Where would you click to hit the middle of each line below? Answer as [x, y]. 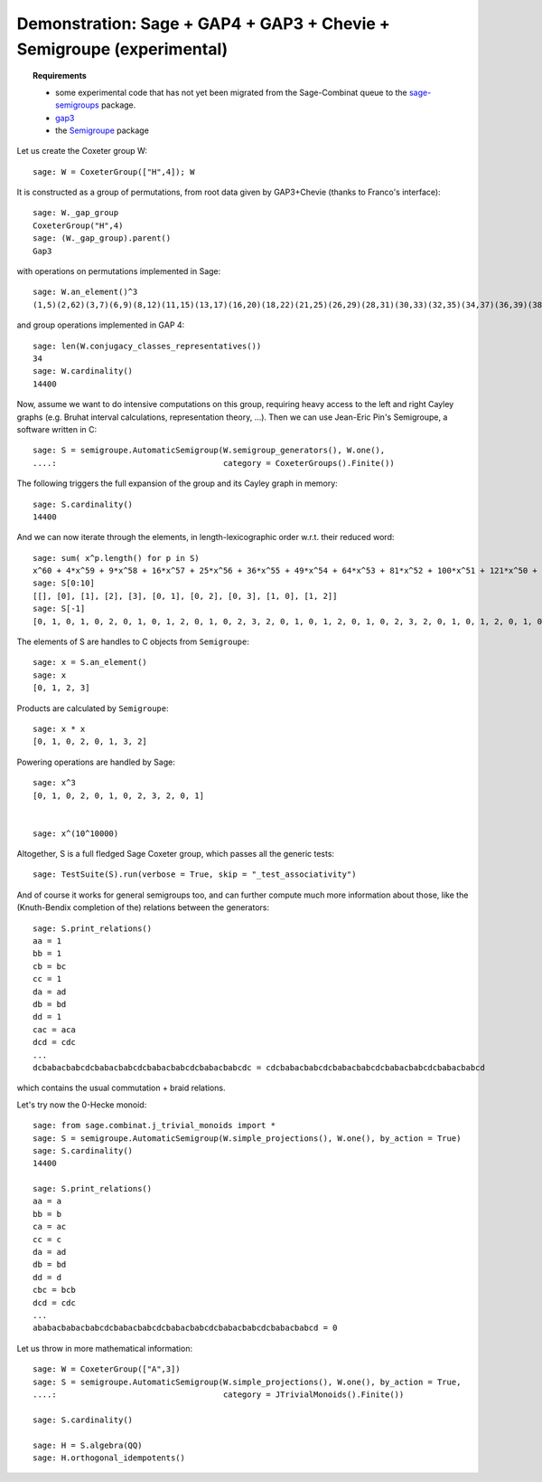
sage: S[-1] [59, 609]
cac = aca [54, 1030]
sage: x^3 [54, 783]
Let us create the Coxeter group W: [82, 151]
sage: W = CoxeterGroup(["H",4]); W [114, 171]
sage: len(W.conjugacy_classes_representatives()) [147, 346]
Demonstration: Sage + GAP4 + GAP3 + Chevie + [203, 24]
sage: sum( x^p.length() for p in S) [117, 558]
